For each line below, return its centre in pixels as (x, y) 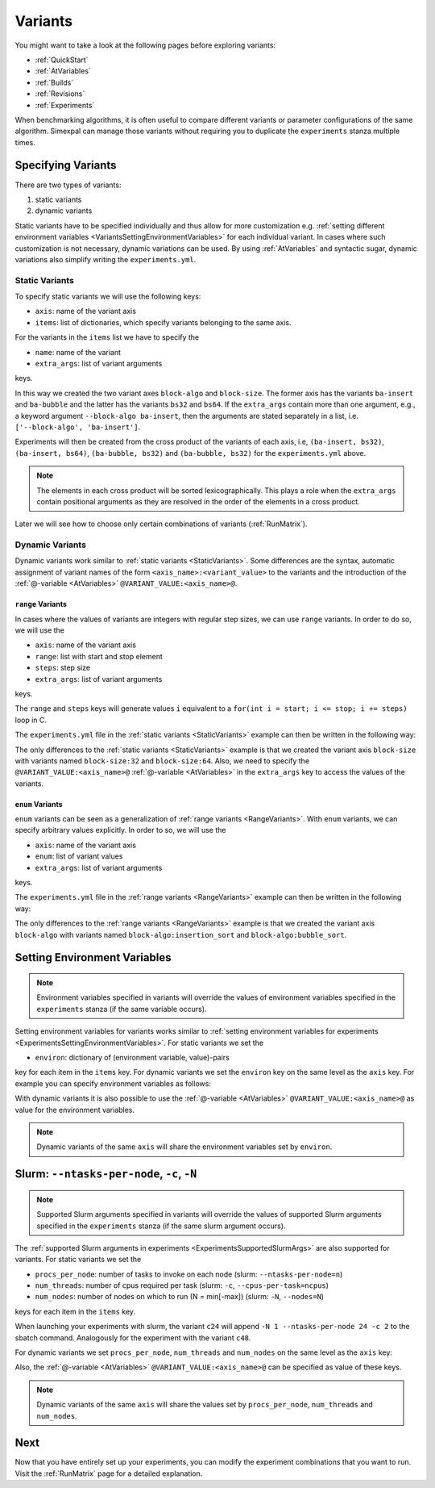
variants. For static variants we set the (78, 1260)
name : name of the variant (78, 352)
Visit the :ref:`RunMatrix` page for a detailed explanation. (109, 1473)
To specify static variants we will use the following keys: (108, 297)
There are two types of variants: (68, 185)
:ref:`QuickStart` (62, 60)
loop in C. (31, 720)
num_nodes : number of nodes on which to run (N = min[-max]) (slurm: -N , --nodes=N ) (180, 1297)
